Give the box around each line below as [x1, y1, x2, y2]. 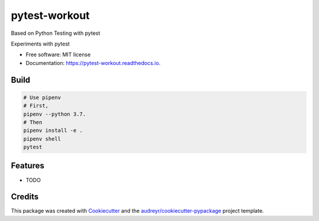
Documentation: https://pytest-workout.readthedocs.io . [25, 59, 161, 66]
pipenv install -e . [23, 127, 83, 134]
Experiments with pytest [11, 40, 70, 47]
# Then [23, 119, 43, 125]
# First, [23, 102, 49, 109]
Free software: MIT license [25, 51, 91, 58]
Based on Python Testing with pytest [11, 30, 100, 37]
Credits [11, 192, 39, 202]
